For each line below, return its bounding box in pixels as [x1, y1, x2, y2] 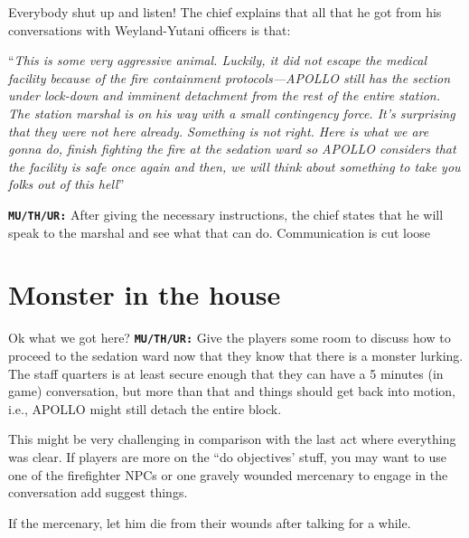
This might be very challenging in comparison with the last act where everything [8, 429, 456, 448]
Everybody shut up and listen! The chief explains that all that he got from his [8, 3, 442, 21]
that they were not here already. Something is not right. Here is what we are [8, 121, 429, 140]
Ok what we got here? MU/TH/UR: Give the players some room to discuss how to [8, 328, 451, 347]
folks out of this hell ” [8, 175, 125, 193]
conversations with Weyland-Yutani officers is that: [8, 20, 291, 39]
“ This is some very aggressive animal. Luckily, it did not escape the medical [8, 51, 427, 70]
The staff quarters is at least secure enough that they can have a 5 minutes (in [8, 363, 444, 382]
